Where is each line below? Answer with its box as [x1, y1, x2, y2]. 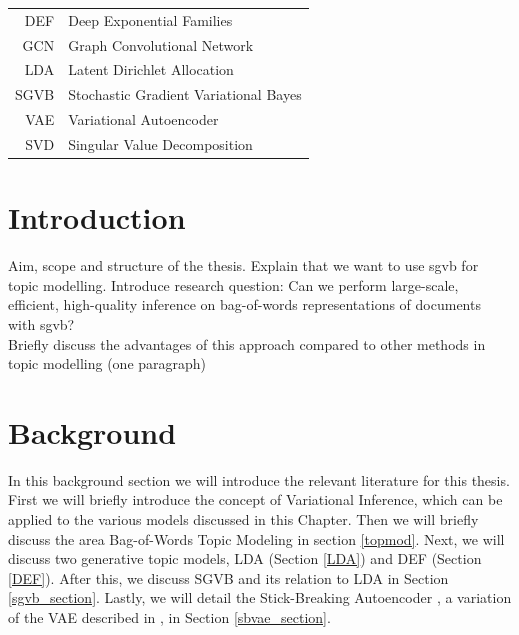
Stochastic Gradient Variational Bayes [68, 84, 302, 105]
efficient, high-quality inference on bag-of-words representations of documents [8, 294, 481, 315]
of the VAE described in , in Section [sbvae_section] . [8, 607, 331, 628]
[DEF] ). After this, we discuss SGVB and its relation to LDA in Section [8, 567, 449, 588]
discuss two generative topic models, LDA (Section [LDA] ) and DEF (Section [8, 548, 482, 569]
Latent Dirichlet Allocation [68, 59, 234, 80]
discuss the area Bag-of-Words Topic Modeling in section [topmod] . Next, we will [8, 528, 505, 549]
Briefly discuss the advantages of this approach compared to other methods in [8, 333, 486, 354]
